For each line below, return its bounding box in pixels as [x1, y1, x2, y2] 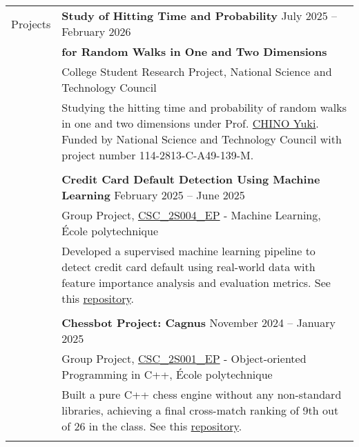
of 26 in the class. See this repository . [61, 418, 242, 434]
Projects [11, 15, 51, 32]
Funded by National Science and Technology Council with [61, 131, 342, 147]
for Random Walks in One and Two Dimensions [61, 43, 327, 59]
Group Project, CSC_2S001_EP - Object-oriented [61, 350, 307, 366]
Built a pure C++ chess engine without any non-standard [61, 386, 342, 402]
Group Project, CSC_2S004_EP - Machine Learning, [61, 207, 321, 223]
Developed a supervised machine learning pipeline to [61, 243, 316, 259]
